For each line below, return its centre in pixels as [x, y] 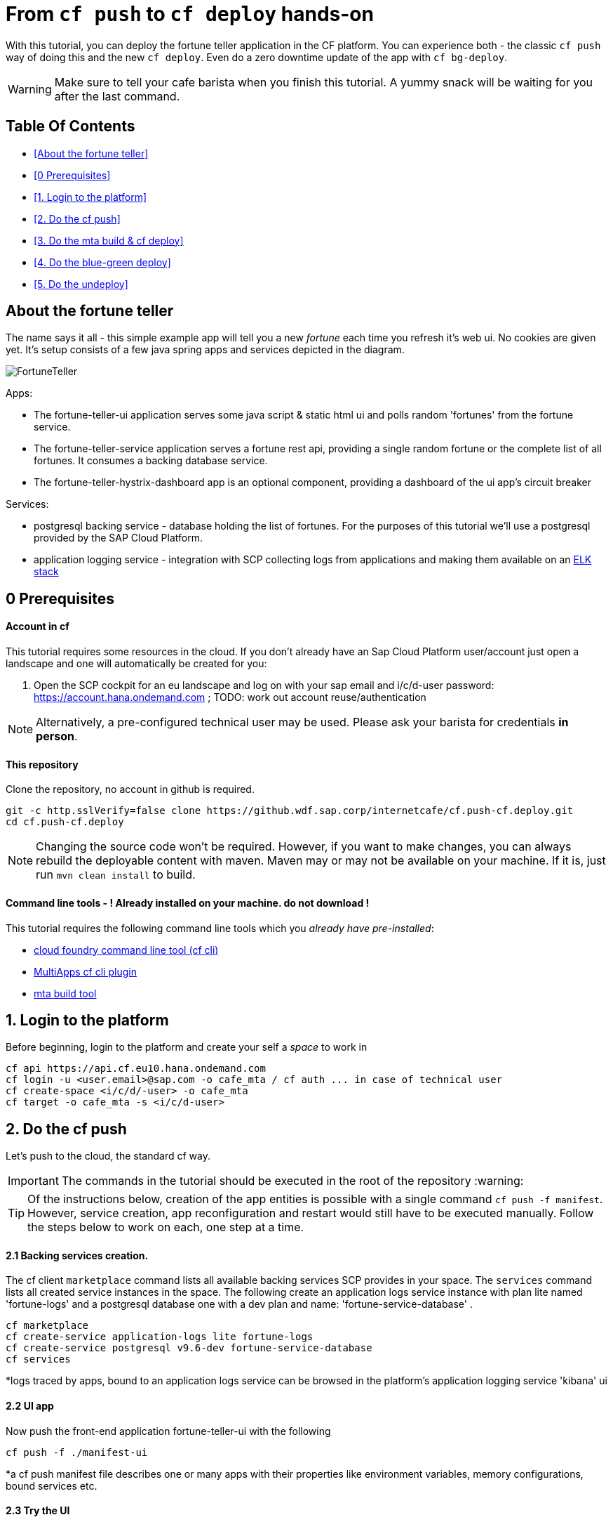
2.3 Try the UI [38, 1511]
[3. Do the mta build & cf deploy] [109, 240]
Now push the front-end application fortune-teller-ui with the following [168, 1431]
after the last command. [117, 96]
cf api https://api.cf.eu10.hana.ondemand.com [136, 1069]
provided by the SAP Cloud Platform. [119, 538]
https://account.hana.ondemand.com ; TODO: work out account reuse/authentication [230, 697]
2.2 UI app [30, 1406]
